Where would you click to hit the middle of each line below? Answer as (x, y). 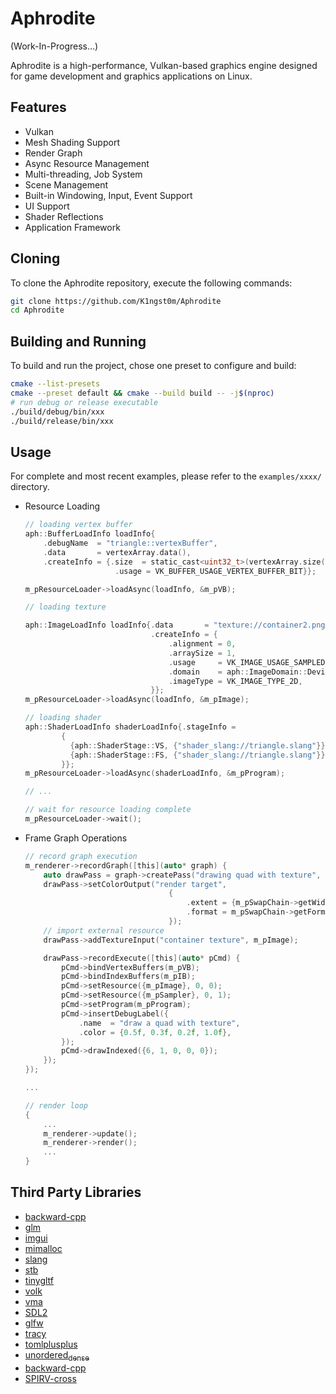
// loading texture (65, 607)
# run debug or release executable (84, 402)
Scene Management (66, 184)
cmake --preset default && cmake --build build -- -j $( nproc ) (142, 393)
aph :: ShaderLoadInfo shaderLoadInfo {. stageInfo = (130, 727)
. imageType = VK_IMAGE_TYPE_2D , (235, 681)
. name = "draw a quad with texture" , (159, 1023)
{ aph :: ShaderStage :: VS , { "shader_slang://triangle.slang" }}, (199, 745)
